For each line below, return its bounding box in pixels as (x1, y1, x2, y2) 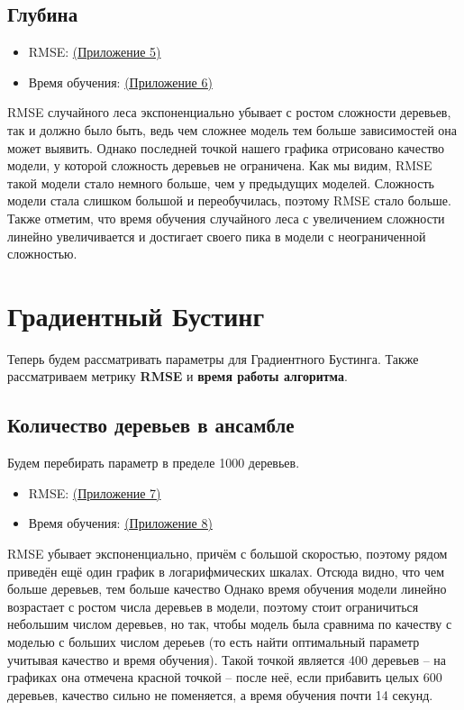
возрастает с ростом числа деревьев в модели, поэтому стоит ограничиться (7, 596, 419, 615)
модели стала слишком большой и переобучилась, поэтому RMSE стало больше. (7, 191, 451, 210)
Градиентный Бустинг (7, 296, 265, 333)
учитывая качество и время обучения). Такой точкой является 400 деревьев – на (7, 650, 447, 669)
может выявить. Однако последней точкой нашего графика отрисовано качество (7, 138, 445, 157)
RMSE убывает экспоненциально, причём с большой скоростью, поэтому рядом (7, 544, 448, 563)
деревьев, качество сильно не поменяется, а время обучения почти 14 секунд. (7, 685, 433, 704)
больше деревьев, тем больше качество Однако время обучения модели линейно (7, 579, 447, 598)
